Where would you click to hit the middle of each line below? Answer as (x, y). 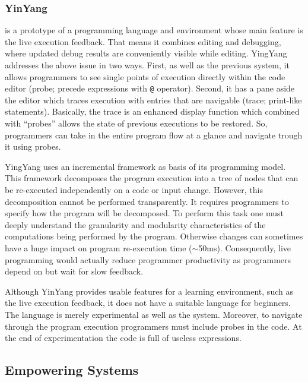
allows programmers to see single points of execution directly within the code (145, 76)
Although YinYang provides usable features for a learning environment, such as (149, 291)
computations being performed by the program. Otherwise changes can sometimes (154, 236)
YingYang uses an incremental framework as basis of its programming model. (145, 166)
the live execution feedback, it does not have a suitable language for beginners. (148, 303)
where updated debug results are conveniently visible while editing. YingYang (146, 53)
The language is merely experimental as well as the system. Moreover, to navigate (154, 314)
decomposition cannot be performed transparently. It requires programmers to (147, 201)
